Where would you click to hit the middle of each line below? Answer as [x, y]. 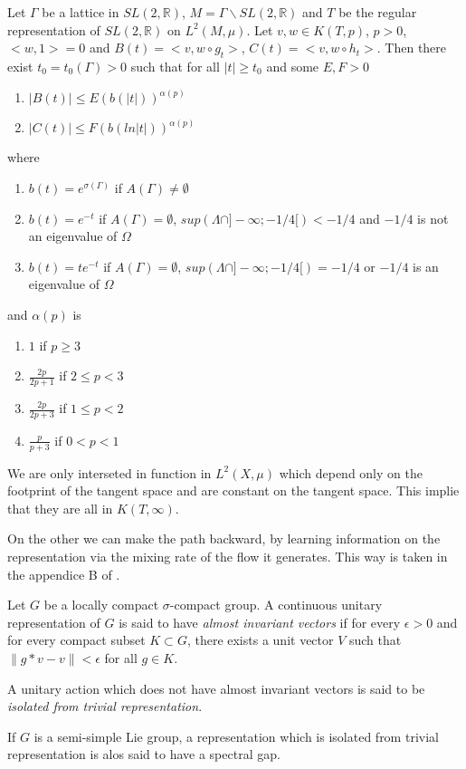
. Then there [412, 48]
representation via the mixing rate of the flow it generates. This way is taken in [228, 557]
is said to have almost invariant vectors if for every [260, 622]
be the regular [378, 12]
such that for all [175, 66]
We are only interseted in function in [109, 472]
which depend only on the [351, 472]
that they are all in [60, 508]
